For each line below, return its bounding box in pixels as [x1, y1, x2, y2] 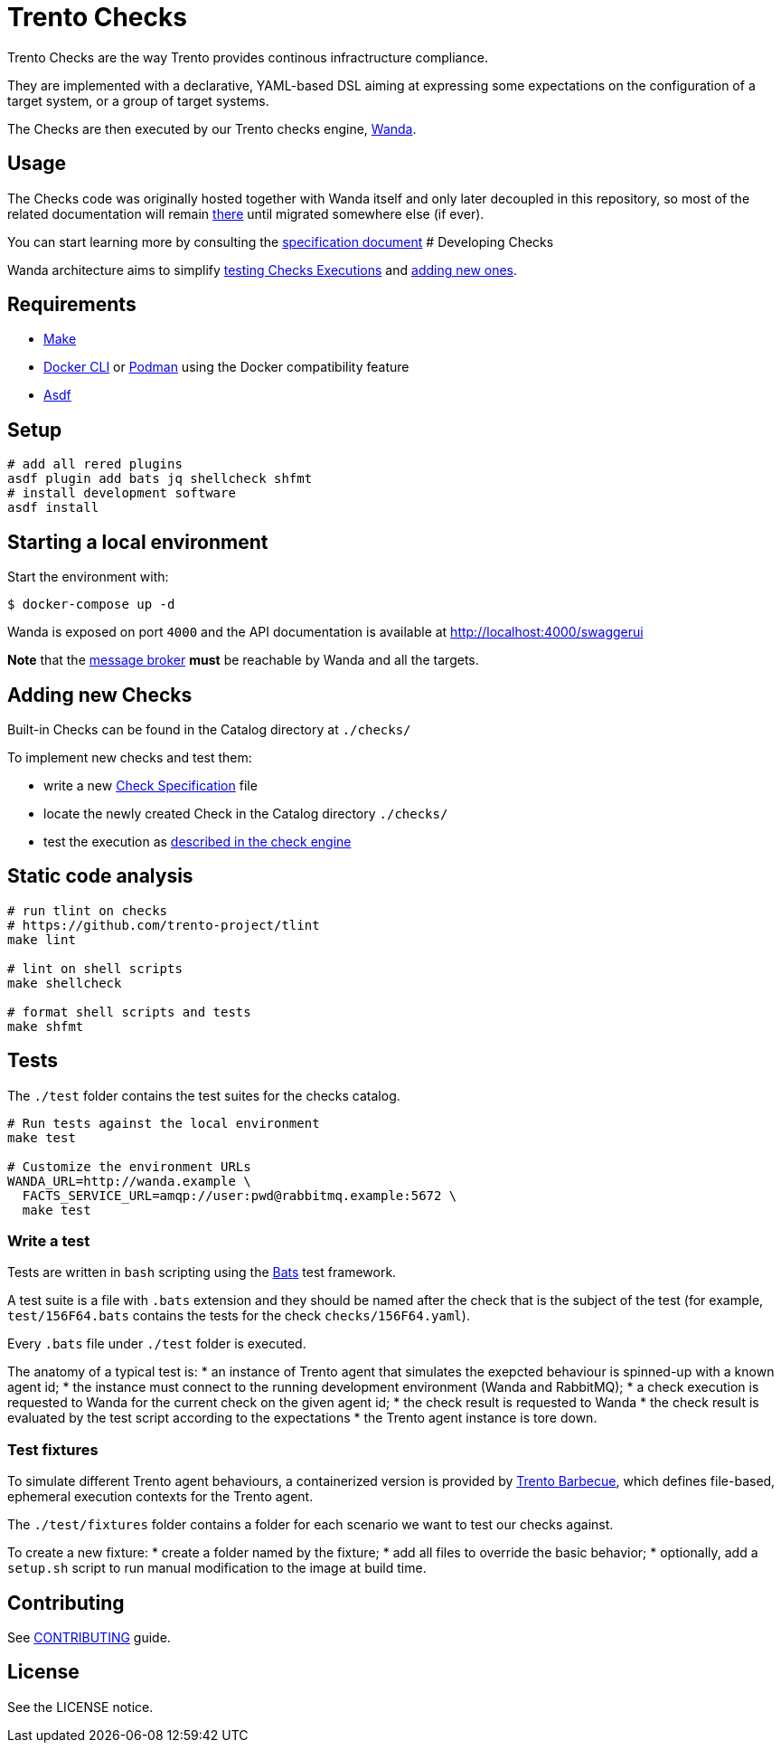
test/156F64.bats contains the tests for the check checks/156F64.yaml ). [7, 1308, 470, 1324]
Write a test [7, 1232, 90, 1251]
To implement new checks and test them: [7, 749, 252, 765]
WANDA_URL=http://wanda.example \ [7, 1173, 251, 1188]
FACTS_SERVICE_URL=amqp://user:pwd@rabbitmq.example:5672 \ [22, 1187, 457, 1203]
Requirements [7, 293, 136, 317]
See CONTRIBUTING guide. [7, 1630, 171, 1645]
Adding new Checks [7, 683, 193, 706]
